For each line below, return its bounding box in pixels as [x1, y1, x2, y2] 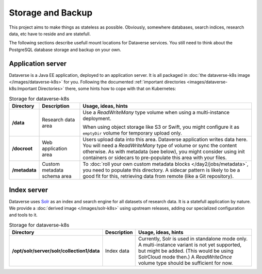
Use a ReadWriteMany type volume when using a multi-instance [82, 109, 230, 116]
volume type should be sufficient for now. [138, 260, 233, 267]
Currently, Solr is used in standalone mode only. [138, 236, 248, 242]
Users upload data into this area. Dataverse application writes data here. [82, 136, 248, 143]
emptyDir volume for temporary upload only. [82, 130, 182, 137]
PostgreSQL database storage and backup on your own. [9, 47, 121, 52]
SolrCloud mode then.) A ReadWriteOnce [138, 254, 232, 260]
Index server [9, 186, 48, 194]
